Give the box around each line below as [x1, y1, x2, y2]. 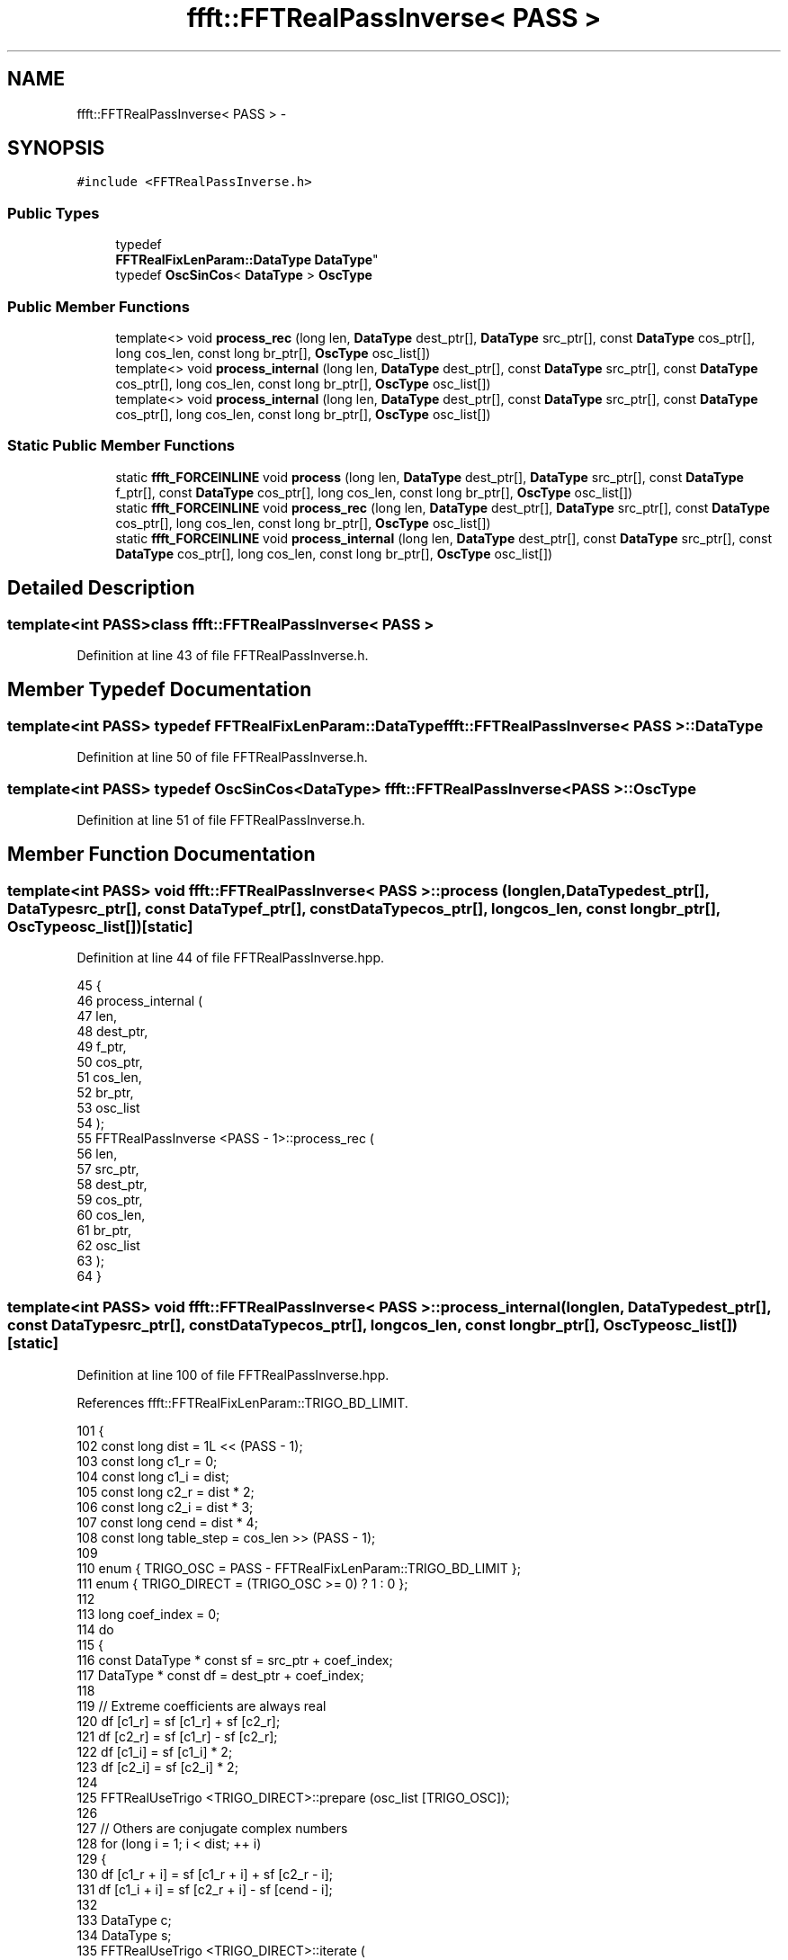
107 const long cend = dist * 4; [76, 1514, 258, 1530]
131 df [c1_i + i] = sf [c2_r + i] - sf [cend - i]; [76, 1881, 333, 1897]
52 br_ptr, [76, 1085, 134, 1101]
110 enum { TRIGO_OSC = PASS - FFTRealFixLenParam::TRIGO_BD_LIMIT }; [76, 1560, 521, 1576]
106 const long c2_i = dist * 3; [76, 1499, 254, 1515]
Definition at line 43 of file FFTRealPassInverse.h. [76, 647, 369, 663]
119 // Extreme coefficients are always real [76, 1697, 327, 1714]
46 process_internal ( [76, 993, 203, 1009]
